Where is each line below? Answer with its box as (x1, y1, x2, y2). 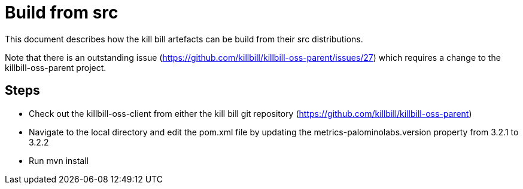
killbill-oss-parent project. (5, 62, 107, 73)
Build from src (5, 2, 118, 23)
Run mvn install (29, 155, 89, 166)
